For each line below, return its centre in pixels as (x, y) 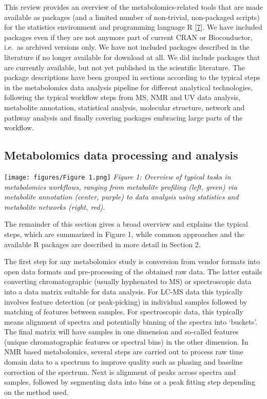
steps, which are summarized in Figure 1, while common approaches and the (124, 234)
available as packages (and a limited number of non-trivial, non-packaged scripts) (132, 17)
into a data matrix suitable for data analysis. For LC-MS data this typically (124, 291)
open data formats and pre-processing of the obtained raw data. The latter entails (133, 271)
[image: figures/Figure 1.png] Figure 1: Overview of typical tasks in (118, 176)
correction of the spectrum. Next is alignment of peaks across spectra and (120, 372)
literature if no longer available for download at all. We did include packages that (132, 57)
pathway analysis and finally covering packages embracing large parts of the (123, 117)
